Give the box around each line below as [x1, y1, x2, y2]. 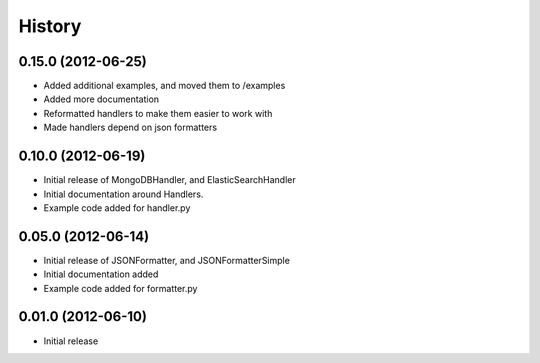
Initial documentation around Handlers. [43, 188, 204, 200]
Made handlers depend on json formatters [43, 121, 218, 134]
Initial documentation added [43, 268, 159, 280]
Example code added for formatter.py [43, 282, 198, 294]
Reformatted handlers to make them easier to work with [43, 107, 273, 119]
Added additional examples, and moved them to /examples [43, 80, 286, 92]
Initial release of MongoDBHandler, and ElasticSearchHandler [43, 174, 296, 186]
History [18, 15, 82, 37]
